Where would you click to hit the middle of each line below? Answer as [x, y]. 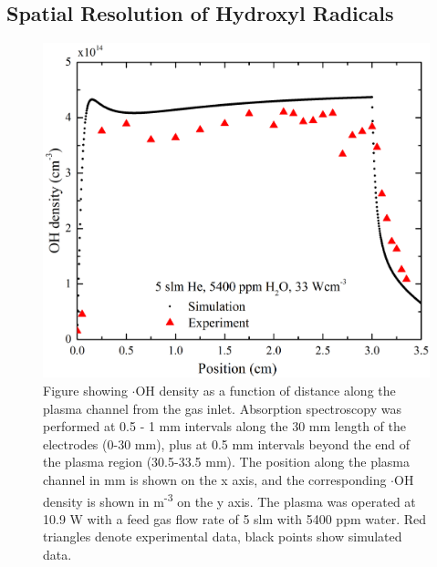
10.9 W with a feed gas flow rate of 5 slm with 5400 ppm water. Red [234, 518]
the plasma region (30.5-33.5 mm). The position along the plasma [226, 462]
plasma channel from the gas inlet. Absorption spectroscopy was [222, 408]
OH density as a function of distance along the [265, 390]
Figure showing [85, 390]
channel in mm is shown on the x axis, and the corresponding [215, 479]
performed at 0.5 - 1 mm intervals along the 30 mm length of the [224, 426]
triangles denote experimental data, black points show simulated [223, 536]
